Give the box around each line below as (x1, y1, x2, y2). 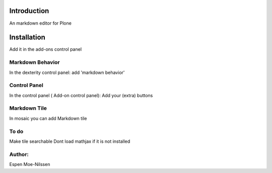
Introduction (9, 7, 49, 15)
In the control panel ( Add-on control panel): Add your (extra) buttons (9, 92, 153, 98)
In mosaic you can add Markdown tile (9, 115, 87, 121)
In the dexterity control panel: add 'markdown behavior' (9, 69, 125, 75)
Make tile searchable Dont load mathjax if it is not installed (9, 138, 130, 144)
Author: (9, 151, 29, 158)
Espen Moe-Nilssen (9, 161, 50, 167)
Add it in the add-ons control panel (9, 46, 82, 52)
